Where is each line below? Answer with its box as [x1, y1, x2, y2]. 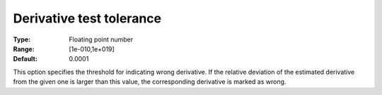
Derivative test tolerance [13, 11, 162, 26]
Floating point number [69, 35, 134, 44]
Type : [13, 35, 31, 44]
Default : [13, 55, 38, 63]
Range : [13, 44, 35, 53]
